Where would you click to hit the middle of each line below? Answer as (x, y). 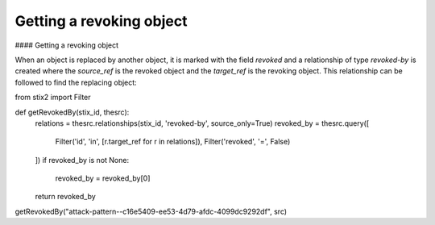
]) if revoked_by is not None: (82, 160)
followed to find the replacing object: (76, 82)
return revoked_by (65, 197)
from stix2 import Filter (53, 98)
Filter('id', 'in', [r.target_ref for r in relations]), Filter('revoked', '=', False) (173, 142)
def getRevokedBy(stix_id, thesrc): (72, 112)
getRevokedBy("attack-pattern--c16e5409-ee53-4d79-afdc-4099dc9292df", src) (151, 211)
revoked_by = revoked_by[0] (103, 178)
